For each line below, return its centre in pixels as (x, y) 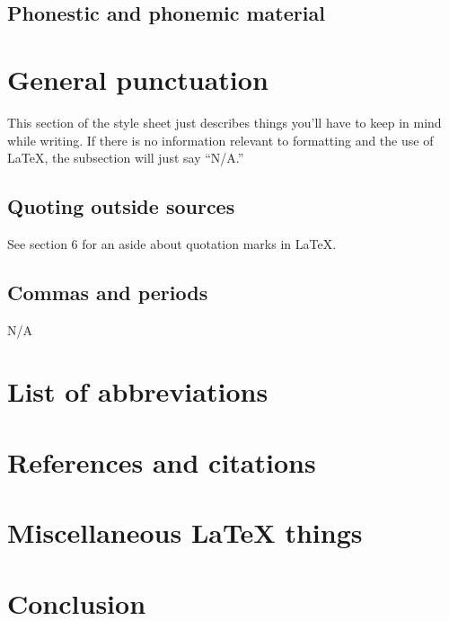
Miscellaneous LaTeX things (185, 532)
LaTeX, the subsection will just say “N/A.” (126, 158)
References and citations (162, 461)
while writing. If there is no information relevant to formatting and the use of (220, 140)
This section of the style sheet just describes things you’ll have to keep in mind (224, 122)
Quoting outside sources (121, 206)
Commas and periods (108, 292)
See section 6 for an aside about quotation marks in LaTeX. (172, 243)
